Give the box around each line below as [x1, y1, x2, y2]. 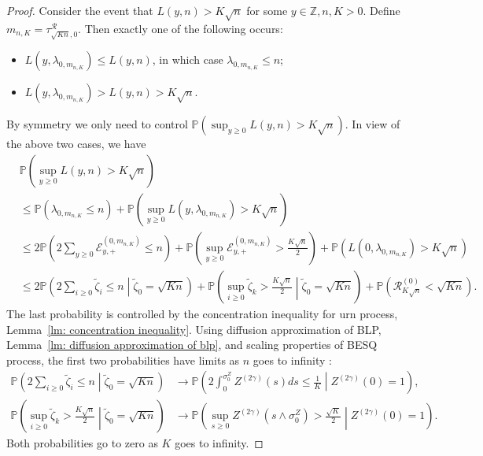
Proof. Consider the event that [6, 2, 153, 18]
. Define [363, 2, 400, 18]
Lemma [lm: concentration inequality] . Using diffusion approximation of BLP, [6, 321, 382, 337]
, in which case [152, 51, 223, 68]
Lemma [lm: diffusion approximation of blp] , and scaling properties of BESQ [6, 336, 378, 353]
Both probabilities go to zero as [6, 435, 158, 451]
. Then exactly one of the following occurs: [78, 20, 283, 36]
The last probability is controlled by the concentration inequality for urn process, [6, 306, 398, 322]
